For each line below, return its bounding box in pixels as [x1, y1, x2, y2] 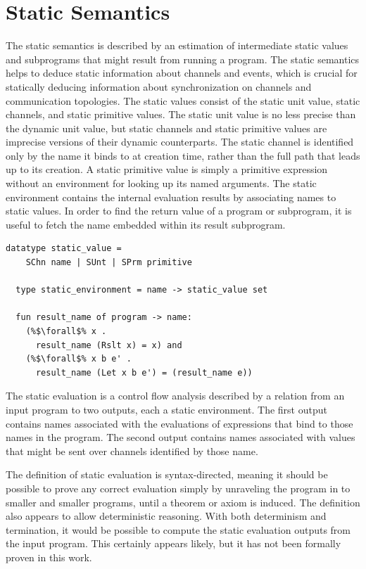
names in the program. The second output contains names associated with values [6, 430, 355, 445]
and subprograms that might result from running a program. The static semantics [6, 51, 360, 66]
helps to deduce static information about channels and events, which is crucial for [6, 65, 358, 80]
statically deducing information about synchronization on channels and [6, 79, 312, 94]
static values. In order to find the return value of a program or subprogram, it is [6, 203, 352, 218]
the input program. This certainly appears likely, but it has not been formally [6, 536, 341, 551]
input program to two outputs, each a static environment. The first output [6, 402, 327, 416]
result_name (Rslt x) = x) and [35, 340, 182, 350]
